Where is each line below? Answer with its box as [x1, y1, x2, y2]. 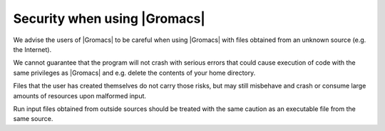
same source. [13, 115, 53, 123]
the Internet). [13, 45, 52, 53]
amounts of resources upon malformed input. [13, 91, 146, 100]
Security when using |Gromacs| [13, 11, 206, 26]
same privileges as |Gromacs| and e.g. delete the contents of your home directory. [13, 68, 256, 77]
